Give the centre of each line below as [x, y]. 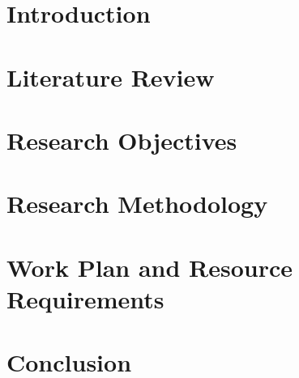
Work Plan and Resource [150, 267]
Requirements [85, 298]
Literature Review [111, 76]
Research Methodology [137, 204]
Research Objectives [122, 140]
